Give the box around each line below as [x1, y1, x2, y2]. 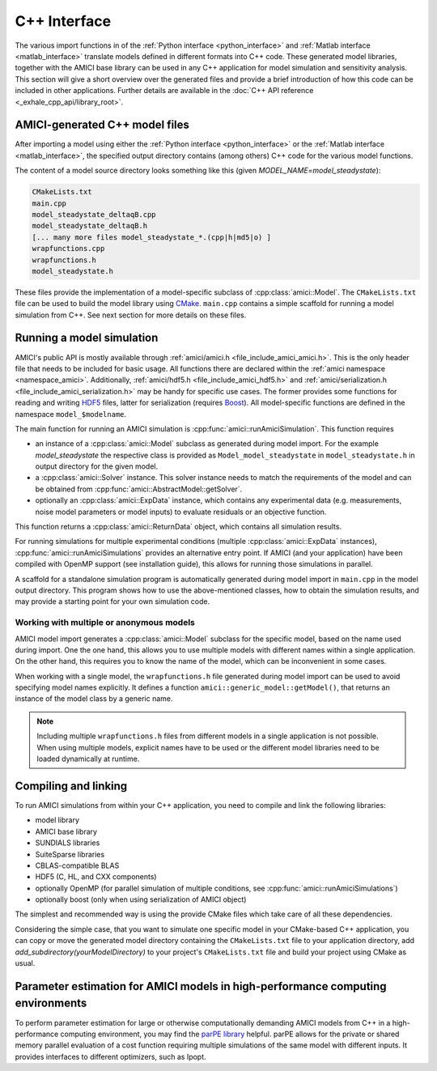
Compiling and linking [15, 779, 128, 793]
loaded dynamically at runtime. [36, 754, 140, 764]
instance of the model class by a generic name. [15, 694, 173, 703]
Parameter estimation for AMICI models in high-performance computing [15, 980, 388, 993]
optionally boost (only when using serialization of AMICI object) [35, 895, 247, 904]
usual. [15, 958, 36, 968]
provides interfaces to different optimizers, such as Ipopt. [15, 1052, 206, 1061]
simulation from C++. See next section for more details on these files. [15, 310, 247, 320]
